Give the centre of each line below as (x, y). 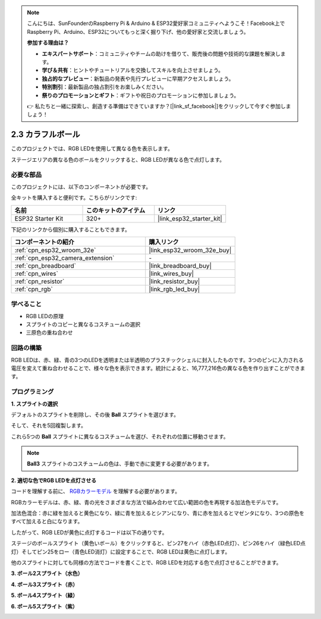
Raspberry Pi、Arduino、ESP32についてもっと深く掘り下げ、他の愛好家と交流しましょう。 (138, 32)
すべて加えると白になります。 (47, 521)
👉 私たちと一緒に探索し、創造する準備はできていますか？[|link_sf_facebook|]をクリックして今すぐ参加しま (159, 106)
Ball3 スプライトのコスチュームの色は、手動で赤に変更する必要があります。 (120, 464)
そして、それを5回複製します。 (48, 426)
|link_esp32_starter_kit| (190, 218)
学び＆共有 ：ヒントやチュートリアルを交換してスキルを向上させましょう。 (133, 70)
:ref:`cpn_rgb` (34, 289)
